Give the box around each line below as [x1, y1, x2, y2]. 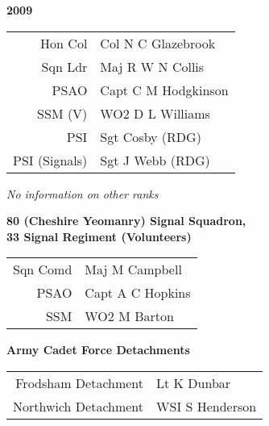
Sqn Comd [13, 260, 72, 279]
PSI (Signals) [13, 150, 88, 169]
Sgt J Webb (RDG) [100, 150, 210, 169]
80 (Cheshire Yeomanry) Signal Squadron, [6, 212, 246, 229]
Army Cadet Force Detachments [6, 341, 190, 358]
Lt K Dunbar [156, 373, 231, 392]
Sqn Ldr [41, 56, 88, 76]
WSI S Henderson [156, 396, 257, 416]
